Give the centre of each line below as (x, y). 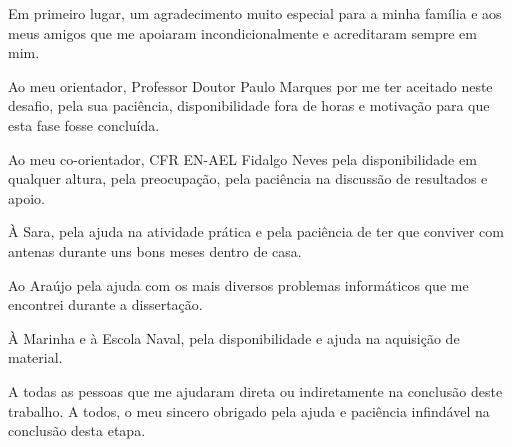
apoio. (26, 197)
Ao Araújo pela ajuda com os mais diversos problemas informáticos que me (238, 284)
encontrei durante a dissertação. (105, 304)
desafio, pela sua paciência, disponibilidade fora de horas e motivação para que (249, 105)
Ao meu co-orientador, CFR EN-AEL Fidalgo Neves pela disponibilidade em (242, 158)
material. (35, 357)
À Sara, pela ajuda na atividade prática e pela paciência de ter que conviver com (256, 231)
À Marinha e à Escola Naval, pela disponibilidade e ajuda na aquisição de (234, 337)
